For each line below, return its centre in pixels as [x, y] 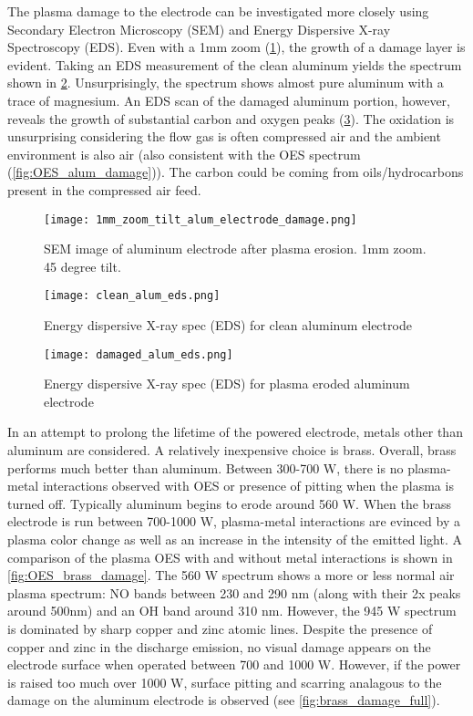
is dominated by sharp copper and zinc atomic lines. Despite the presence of [220, 628]
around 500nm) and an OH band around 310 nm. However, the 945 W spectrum [232, 611]
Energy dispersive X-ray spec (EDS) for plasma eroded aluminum [227, 384]
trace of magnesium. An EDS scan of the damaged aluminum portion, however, [229, 100]
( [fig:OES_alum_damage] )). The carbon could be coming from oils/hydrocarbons [236, 172]
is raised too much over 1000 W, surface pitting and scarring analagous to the [225, 682]
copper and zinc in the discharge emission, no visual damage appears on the [219, 646]
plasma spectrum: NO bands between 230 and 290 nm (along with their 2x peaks [234, 592]
